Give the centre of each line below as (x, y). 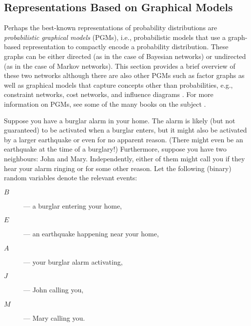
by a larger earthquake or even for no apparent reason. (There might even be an (124, 139)
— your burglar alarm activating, (73, 261)
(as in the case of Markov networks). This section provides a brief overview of (120, 66)
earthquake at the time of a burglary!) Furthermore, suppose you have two (115, 149)
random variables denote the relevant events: (71, 178)
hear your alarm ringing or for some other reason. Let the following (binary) (118, 168)
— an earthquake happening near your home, (91, 234)
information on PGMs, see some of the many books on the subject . (105, 104)
